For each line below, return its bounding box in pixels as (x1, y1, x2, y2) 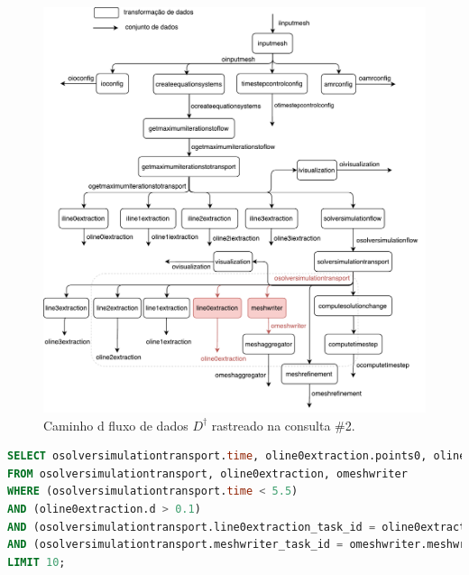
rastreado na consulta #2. (211, 415, 355, 434)
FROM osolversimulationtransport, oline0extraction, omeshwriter (7, 467, 408, 480)
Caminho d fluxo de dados (43, 415, 189, 434)
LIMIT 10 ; (7, 555, 66, 569)
